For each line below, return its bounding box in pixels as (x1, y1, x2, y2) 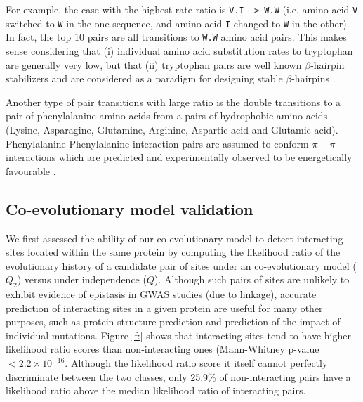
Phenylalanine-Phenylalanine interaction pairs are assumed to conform (6, 136, 309, 150)
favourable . (6, 163, 56, 178)
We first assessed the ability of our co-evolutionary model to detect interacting (6, 231, 343, 245)
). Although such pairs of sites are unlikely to (154, 272, 350, 287)
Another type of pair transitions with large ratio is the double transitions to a (6, 94, 341, 109)
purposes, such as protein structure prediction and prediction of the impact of (6, 314, 341, 329)
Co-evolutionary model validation (6, 197, 253, 219)
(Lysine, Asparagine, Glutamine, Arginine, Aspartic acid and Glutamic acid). (6, 122, 338, 136)
